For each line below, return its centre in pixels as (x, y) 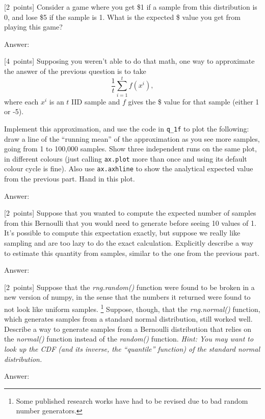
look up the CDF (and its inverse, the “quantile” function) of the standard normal (132, 349)
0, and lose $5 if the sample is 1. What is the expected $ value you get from (122, 17)
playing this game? (33, 27)
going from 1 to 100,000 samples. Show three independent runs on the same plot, (130, 149)
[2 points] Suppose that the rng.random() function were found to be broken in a (129, 287)
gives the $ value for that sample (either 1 (194, 101)
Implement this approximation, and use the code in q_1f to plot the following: (127, 128)
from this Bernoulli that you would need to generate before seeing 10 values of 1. (130, 222)
